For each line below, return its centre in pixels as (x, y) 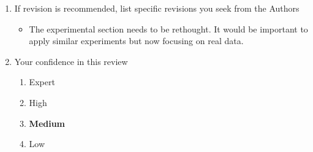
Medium (47, 123)
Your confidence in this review (71, 61)
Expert (42, 82)
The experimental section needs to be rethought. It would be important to (168, 28)
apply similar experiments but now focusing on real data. (136, 41)
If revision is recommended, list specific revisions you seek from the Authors (157, 8)
